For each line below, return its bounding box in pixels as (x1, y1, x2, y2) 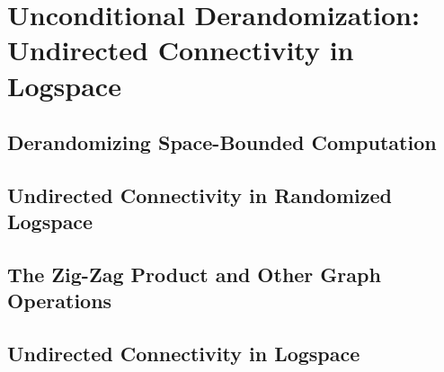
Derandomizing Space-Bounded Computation (7, 128, 437, 156)
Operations (7, 287, 112, 314)
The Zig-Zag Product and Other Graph (7, 261, 381, 288)
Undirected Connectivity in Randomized (7, 181, 392, 208)
